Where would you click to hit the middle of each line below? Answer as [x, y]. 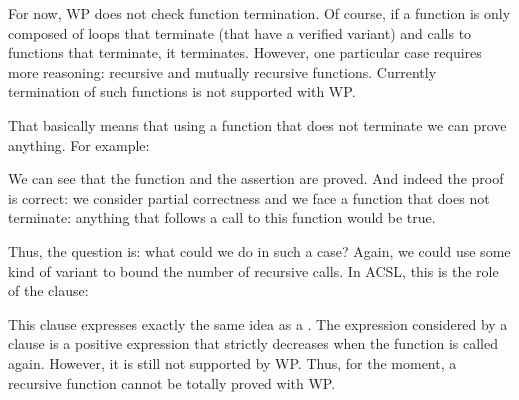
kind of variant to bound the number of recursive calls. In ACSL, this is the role [253, 270]
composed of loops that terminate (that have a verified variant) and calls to [240, 32]
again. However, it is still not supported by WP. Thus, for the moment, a [232, 362]
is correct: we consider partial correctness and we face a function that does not [249, 197]
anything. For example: [79, 144]
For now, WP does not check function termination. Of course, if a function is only [259, 13]
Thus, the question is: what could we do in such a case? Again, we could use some [259, 250]
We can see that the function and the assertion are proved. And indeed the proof [256, 178]
